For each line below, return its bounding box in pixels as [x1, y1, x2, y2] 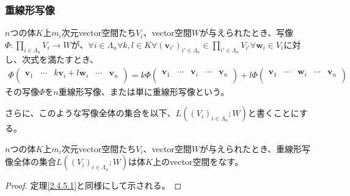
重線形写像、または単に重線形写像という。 [58, 85, 229, 97]
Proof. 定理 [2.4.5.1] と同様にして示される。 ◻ [5, 179, 182, 192]
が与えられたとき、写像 [200, 26, 294, 39]
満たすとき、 [47, 53, 99, 66]
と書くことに [247, 107, 299, 119]
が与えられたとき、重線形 [200, 142, 302, 155]
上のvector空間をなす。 [152, 155, 243, 168]
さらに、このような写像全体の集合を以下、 [5, 107, 176, 119]
